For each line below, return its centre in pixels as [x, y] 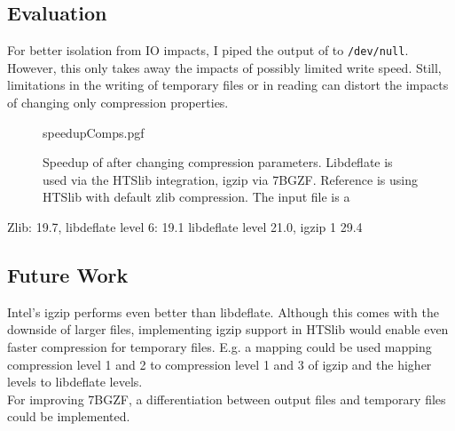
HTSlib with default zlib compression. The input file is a [196, 197]
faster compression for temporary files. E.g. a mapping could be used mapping [220, 347]
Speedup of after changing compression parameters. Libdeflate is [218, 162]
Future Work [68, 275]
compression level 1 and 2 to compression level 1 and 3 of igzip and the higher [220, 364]
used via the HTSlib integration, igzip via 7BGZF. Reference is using [230, 179]
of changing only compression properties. [118, 103]
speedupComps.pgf [94, 132]
